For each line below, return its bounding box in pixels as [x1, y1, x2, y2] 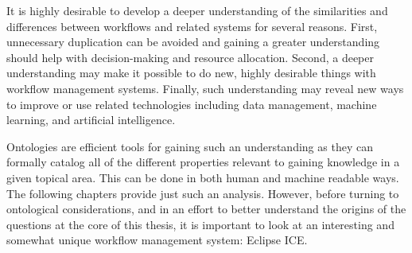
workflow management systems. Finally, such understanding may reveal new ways [6, 80, 404, 96]
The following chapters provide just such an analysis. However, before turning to [6, 185, 399, 201]
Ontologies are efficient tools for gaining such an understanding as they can [6, 138, 373, 154]
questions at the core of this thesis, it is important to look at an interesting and [6, 216, 395, 232]
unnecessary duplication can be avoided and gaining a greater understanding [6, 33, 380, 50]
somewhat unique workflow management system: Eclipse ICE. [6, 232, 308, 248]
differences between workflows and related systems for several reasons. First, [6, 18, 378, 34]
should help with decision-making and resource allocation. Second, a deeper [6, 49, 374, 65]
